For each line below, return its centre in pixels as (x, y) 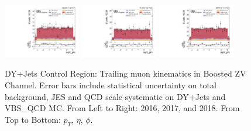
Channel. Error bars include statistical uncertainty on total (111, 85)
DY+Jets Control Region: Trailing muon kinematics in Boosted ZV (125, 73)
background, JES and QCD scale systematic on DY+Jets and (115, 96)
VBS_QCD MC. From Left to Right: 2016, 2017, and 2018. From (122, 108)
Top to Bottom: (33, 119)
